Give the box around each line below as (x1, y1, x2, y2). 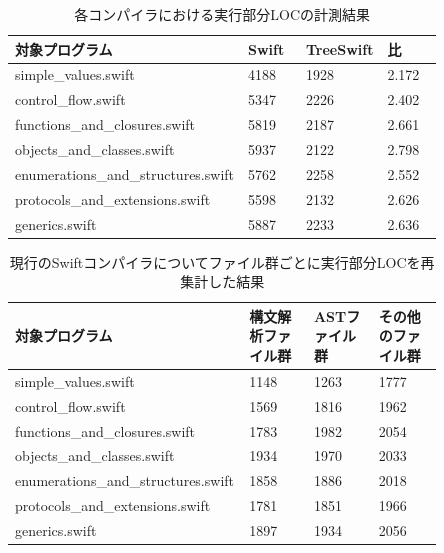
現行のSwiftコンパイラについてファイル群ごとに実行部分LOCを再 (9, 251, 435, 272)
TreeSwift (305, 38, 374, 59)
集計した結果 (180, 271, 265, 292)
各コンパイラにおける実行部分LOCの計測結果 (74, 4, 371, 24)
